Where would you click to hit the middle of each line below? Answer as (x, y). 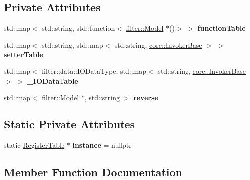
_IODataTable (53, 81)
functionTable (221, 28)
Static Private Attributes (70, 124)
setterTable (24, 54)
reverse (146, 97)
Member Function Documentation (93, 171)
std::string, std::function (78, 28)
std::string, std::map (72, 44)
